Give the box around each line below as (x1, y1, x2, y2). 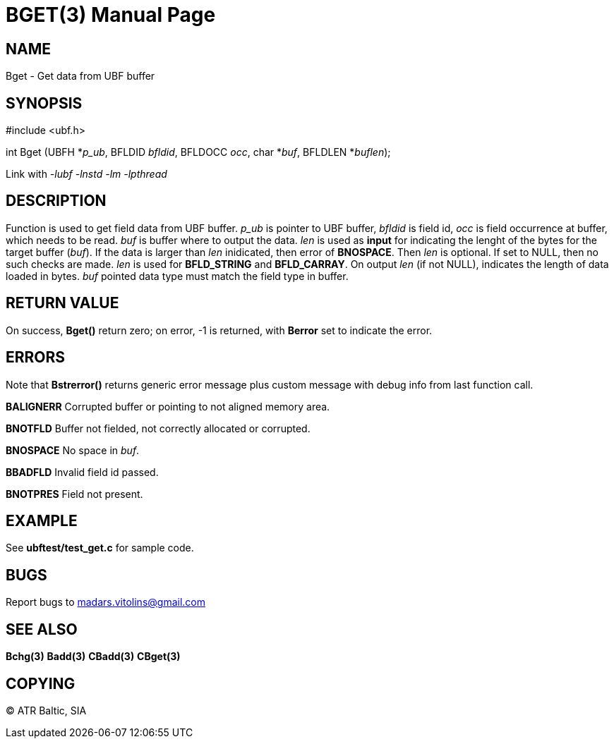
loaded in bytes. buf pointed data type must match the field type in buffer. (6, 269, 349, 282)
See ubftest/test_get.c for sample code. (6, 542, 194, 554)
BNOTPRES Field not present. (6, 487, 143, 500)
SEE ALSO (6, 620, 78, 638)
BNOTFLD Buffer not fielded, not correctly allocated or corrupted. (6, 422, 311, 434)
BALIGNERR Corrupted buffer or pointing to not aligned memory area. (6, 400, 330, 413)
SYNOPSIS (6, 94, 83, 112)
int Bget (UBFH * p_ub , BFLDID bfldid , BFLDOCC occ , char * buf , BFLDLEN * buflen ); (6, 146, 391, 159)
